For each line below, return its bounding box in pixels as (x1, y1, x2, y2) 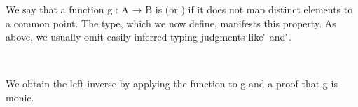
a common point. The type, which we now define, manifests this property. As (6, 15, 336, 30)
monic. (6, 90, 34, 104)
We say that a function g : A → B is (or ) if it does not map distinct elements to (6, 2, 353, 16)
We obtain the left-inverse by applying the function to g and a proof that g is (6, 76, 338, 91)
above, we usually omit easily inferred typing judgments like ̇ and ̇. (6, 29, 291, 44)
